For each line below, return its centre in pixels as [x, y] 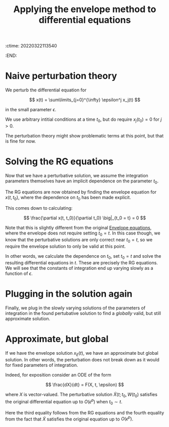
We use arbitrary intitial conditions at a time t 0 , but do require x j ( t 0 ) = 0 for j [83, 120]
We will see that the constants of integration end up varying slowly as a [79, 268]
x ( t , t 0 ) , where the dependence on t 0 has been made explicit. [68, 198]
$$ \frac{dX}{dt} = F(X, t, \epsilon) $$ [85, 385]
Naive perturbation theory [61, 76]
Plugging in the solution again [69, 294]
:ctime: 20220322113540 [31, 46]
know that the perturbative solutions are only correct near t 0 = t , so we [79, 240]
